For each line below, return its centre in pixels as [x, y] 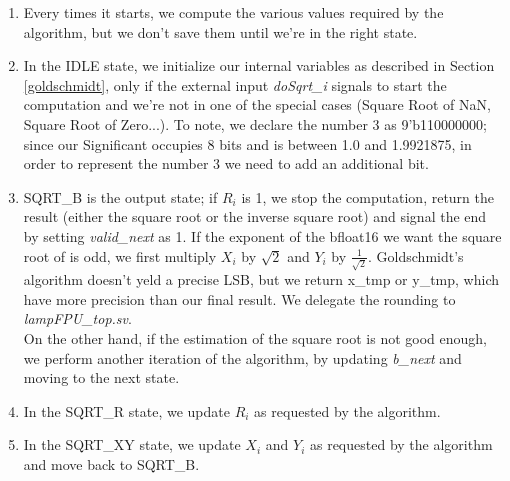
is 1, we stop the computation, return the [367, 196]
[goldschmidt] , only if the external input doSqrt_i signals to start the [235, 84]
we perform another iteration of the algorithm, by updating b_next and [242, 357]
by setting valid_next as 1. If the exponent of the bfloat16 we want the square [262, 235]
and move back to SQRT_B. [111, 463]
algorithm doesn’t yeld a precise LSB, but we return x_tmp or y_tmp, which [261, 279]
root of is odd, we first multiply [120, 255]
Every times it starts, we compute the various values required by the [233, 12]
